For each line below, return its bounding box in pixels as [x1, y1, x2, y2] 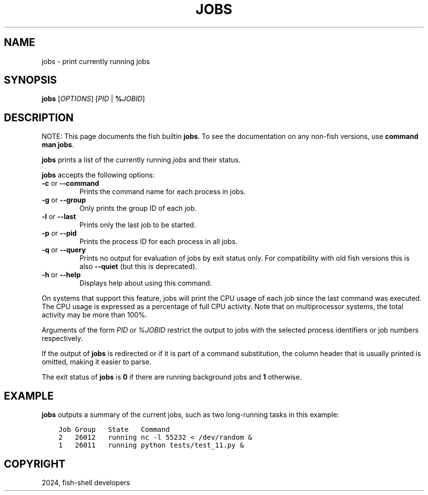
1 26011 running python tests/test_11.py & [58, 441, 244, 450]
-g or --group [42, 196, 86, 204]
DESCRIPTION [4, 111, 74, 124]
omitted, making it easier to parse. [42, 358, 151, 366]
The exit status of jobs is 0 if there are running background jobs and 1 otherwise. [42, 373, 302, 382]
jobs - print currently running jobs [42, 57, 150, 66]
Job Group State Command [58, 426, 170, 434]
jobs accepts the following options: [42, 171, 155, 180]
